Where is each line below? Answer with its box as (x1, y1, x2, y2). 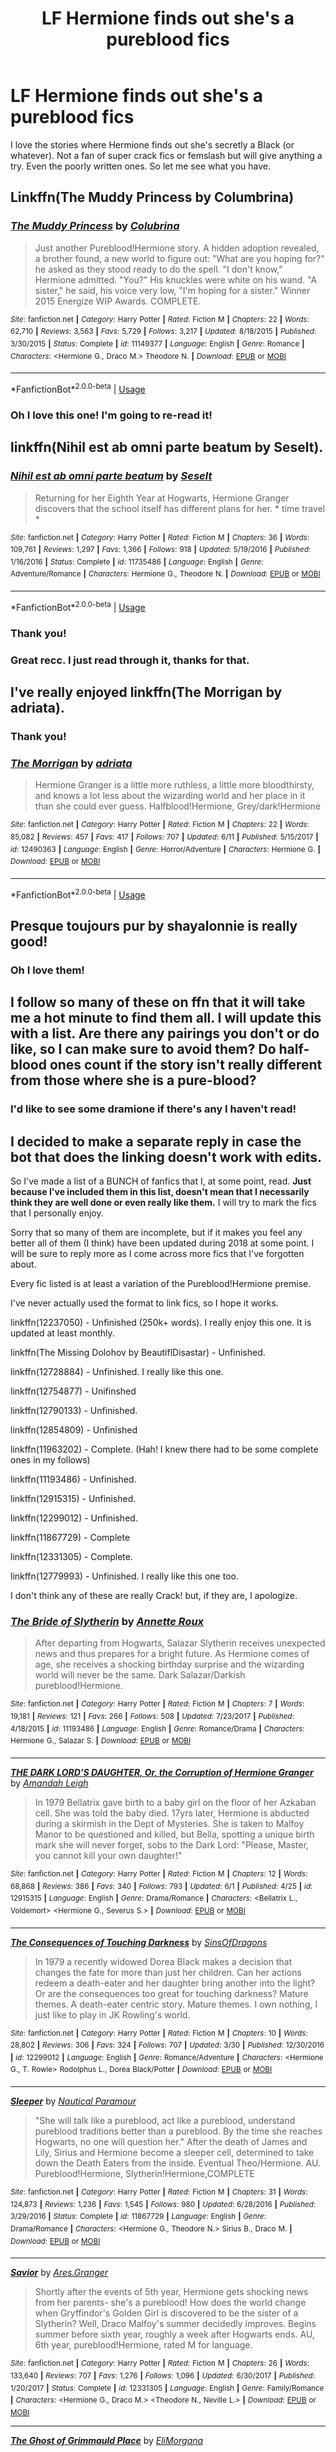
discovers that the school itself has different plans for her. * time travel (34, 502, 326, 514)
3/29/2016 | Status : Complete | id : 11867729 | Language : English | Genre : (10, 2212, 267, 2222)
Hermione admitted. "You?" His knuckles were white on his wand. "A (34, 273, 318, 286)
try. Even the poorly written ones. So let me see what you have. (10, 160, 272, 172)
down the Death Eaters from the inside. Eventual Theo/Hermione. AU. (34, 2157, 321, 2169)
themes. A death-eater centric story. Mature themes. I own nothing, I (34, 1998, 318, 2010)
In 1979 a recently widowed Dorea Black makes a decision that (34, 1955, 293, 1967)
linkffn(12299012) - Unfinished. (10, 1512, 138, 1524)
